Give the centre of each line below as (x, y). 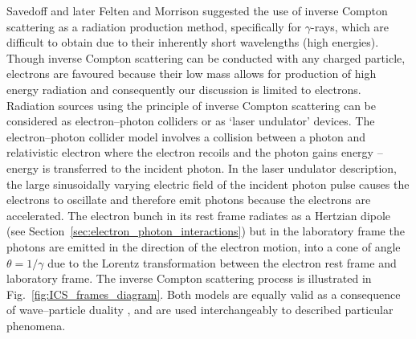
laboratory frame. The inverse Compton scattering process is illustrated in (189, 278)
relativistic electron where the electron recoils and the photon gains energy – (195, 152)
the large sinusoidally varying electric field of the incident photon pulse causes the (208, 184)
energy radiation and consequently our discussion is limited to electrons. (184, 89)
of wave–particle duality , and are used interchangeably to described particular (200, 310)
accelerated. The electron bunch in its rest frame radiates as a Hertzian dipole (199, 215)
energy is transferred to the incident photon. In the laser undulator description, (202, 167)
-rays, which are (350, 26)
